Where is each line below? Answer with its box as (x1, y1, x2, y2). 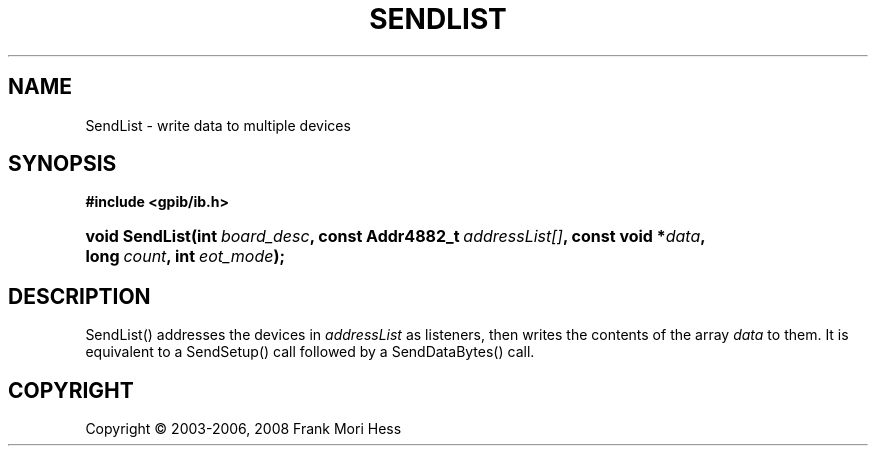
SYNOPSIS (8, 151, 117, 177)
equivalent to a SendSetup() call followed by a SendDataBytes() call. (85, 343, 535, 361)
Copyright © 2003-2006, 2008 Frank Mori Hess (85, 420, 402, 438)
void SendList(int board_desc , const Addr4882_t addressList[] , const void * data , (85, 226, 706, 247)
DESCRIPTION (8, 283, 151, 309)
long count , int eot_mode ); (85, 246, 285, 267)
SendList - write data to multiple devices (85, 116, 351, 134)
